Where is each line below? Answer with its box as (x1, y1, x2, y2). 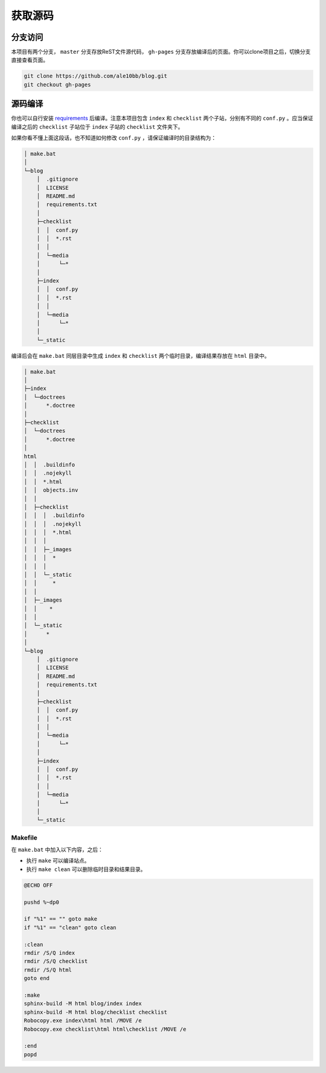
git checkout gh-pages (24, 81, 91, 88)
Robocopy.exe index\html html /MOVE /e (24, 1017, 142, 1024)
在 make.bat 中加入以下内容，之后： (11, 846, 104, 854)
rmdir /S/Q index (24, 949, 75, 956)
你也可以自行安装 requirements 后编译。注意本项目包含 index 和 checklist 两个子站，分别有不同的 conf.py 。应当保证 (11, 115, 313, 122)
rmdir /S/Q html (24, 966, 72, 973)
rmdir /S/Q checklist (24, 958, 88, 965)
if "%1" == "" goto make (24, 916, 98, 922)
